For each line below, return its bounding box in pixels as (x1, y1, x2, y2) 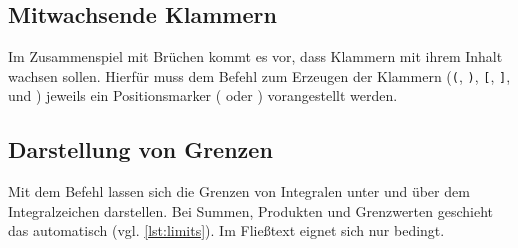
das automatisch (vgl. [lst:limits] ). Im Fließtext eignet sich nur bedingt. (8, 220, 445, 241)
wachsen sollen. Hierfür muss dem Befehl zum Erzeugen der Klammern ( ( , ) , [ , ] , (8, 65, 511, 86)
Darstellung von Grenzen (8, 134, 273, 165)
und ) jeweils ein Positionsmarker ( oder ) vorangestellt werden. (8, 85, 398, 106)
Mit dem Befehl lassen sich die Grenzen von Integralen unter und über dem (8, 181, 470, 202)
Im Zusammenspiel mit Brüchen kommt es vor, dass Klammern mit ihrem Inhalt (8, 46, 503, 67)
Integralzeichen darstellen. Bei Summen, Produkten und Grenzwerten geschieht (8, 200, 493, 221)
